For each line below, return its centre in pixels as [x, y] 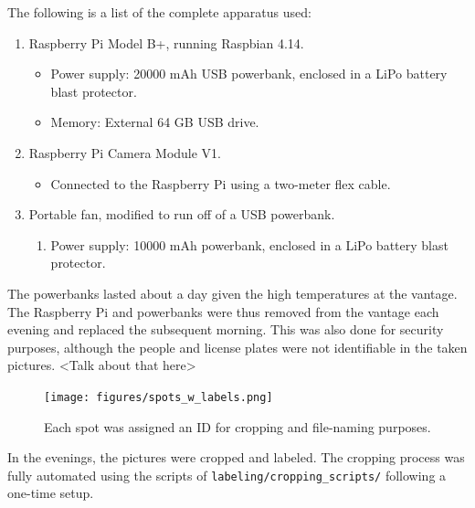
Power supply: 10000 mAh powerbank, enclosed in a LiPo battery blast [249, 244]
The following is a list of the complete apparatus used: [159, 12]
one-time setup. [51, 493]
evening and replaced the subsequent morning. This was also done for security [226, 329]
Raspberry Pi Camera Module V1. [125, 152]
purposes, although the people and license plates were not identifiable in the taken [237, 347]
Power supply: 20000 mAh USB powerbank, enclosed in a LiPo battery [249, 74]
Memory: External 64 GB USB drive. [155, 122]
